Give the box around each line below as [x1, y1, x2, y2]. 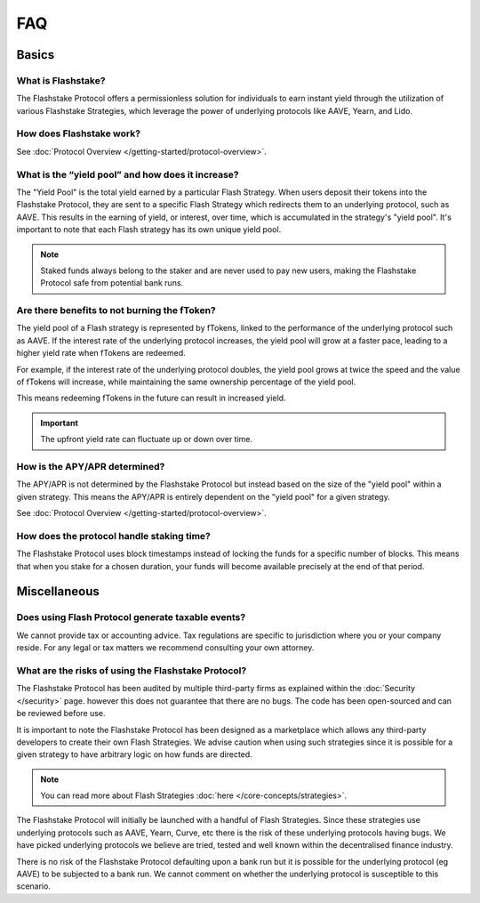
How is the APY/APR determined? [16, 460, 165, 472]
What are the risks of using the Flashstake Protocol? [16, 664, 247, 676]
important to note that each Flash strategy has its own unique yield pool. [16, 224, 282, 235]
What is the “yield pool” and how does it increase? [16, 168, 239, 181]
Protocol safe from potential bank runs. [40, 278, 184, 288]
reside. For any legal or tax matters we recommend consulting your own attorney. [16, 642, 315, 653]
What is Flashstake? [16, 74, 106, 86]
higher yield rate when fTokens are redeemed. [16, 348, 186, 359]
